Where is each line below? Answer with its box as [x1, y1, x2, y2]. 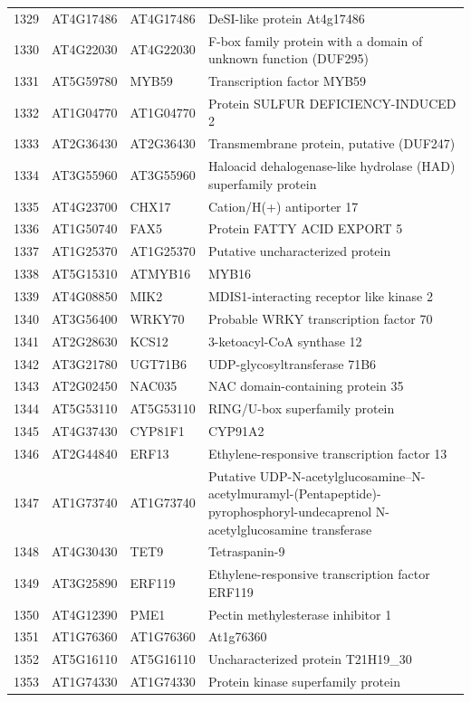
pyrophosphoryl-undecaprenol [207, 501, 372, 520]
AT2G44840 [52, 443, 118, 462]
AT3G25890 [52, 573, 118, 592]
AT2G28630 [52, 331, 118, 350]
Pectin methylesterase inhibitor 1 [207, 604, 392, 623]
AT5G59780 [52, 71, 118, 90]
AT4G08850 [52, 286, 118, 305]
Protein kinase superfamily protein [207, 672, 400, 691]
